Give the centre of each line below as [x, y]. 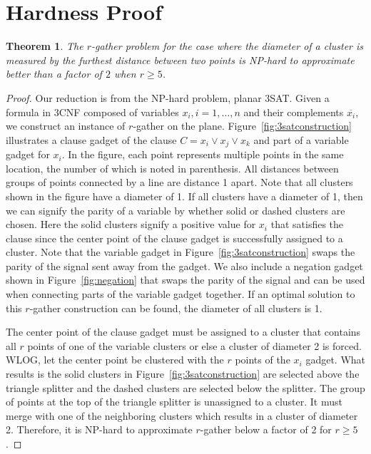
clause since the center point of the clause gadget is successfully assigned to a [174, 238]
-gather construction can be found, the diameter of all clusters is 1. [176, 308]
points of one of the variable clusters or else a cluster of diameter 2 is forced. [194, 345]
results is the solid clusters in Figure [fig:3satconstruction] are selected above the [183, 374]
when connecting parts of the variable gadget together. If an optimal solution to [181, 294]
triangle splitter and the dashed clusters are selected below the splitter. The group [185, 387]
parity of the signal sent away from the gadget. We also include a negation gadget [184, 265]
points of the [263, 360]
